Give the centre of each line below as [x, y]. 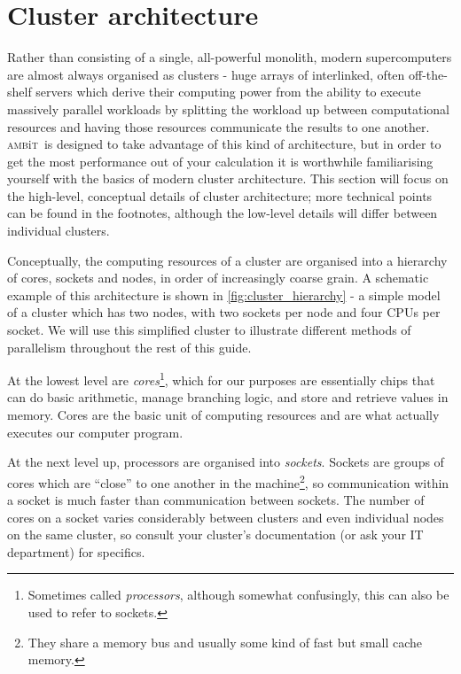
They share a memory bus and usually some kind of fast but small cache [225, 642]
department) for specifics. [76, 551]
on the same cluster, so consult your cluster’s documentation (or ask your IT [215, 535]
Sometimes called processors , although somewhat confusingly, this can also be [238, 595]
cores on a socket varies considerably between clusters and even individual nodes [226, 517]
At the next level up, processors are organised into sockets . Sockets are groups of [226, 462]
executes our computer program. [95, 432]
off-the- [428, 74]
